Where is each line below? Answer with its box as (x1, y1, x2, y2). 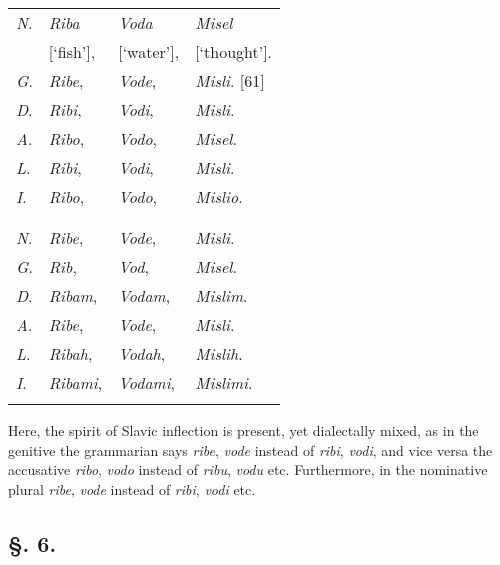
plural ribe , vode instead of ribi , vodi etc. (8, 478, 256, 499)
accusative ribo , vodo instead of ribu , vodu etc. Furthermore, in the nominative (8, 459, 488, 480)
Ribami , (48, 371, 103, 394)
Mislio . (195, 185, 243, 208)
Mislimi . (195, 371, 253, 394)
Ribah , (48, 342, 93, 365)
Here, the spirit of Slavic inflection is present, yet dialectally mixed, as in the (8, 420, 479, 440)
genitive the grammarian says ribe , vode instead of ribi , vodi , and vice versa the (8, 439, 493, 460)
